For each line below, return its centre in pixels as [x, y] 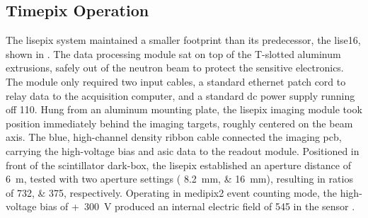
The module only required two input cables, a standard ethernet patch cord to [176, 81]
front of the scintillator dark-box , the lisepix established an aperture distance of [178, 165]
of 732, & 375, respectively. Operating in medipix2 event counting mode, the [172, 192]
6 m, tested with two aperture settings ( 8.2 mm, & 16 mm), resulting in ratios [179, 179]
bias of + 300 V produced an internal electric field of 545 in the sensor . [197, 206]
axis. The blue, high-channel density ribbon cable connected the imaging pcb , [174, 137]
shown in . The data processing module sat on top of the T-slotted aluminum [173, 53]
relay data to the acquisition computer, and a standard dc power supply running [180, 95]
